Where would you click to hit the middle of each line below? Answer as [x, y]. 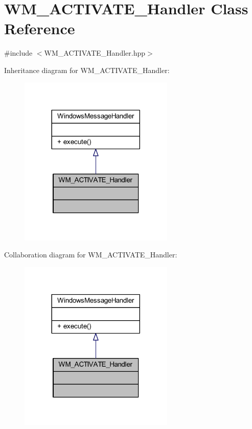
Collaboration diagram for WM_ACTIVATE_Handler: [91, 255]
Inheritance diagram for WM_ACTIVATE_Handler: [87, 70]
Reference [40, 28]
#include [18, 53]
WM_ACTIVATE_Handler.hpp [95, 53]
